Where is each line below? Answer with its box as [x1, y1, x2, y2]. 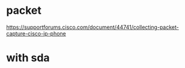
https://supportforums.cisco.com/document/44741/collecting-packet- [6, 23, 179, 31]
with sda [6, 51, 50, 65]
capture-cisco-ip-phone [6, 29, 66, 37]
